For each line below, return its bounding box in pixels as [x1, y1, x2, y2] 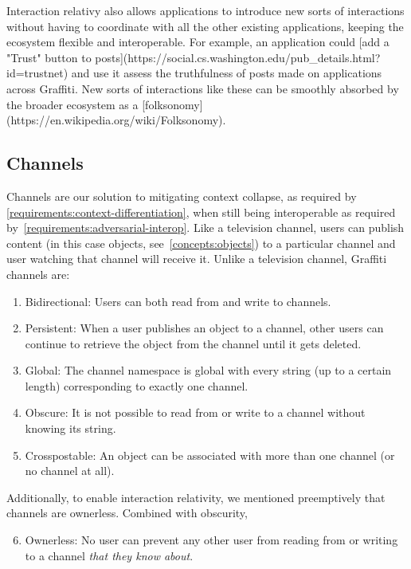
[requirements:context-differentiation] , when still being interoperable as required [6, 203, 396, 220]
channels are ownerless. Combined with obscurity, [6, 504, 248, 521]
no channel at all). [25, 462, 115, 479]
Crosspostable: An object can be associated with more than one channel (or [25, 446, 395, 463]
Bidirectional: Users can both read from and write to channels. [25, 292, 331, 309]
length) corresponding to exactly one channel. [25, 377, 249, 394]
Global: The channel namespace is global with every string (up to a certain [25, 362, 392, 379]
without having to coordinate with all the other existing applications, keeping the [6, 18, 404, 34]
